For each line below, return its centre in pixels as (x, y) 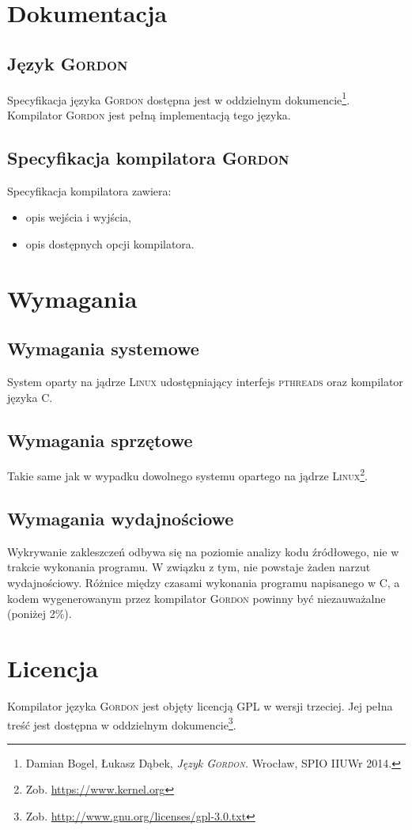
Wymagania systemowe (103, 349)
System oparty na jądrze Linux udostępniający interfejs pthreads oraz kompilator (205, 381)
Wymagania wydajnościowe (121, 519)
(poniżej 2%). (40, 614)
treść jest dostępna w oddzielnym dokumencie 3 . (122, 723)
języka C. (30, 397)
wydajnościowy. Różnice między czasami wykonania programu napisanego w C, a (204, 583)
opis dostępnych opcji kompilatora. (110, 243)
